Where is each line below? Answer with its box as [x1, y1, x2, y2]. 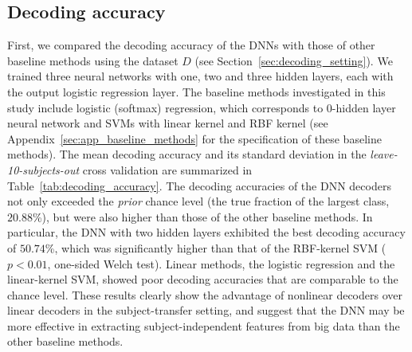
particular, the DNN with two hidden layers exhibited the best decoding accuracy [7, 224, 406, 241]
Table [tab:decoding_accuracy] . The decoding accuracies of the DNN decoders [7, 177, 391, 194]
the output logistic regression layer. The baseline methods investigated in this [7, 83, 386, 100]
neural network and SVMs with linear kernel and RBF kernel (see [7, 115, 328, 131]
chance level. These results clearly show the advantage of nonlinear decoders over [7, 286, 402, 303]
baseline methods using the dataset [7, 52, 179, 68]
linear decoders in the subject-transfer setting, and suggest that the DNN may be [7, 302, 405, 319]
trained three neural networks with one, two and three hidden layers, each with [7, 68, 394, 84]
